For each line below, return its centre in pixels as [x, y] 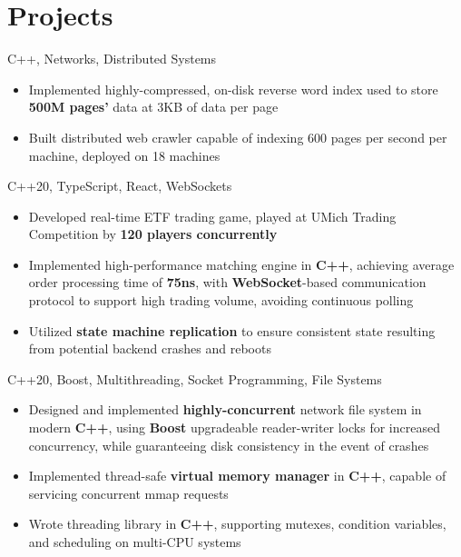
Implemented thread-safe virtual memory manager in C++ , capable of [237, 476]
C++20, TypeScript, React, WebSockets [120, 186]
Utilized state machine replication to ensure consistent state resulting [232, 330]
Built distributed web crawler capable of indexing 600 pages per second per [238, 137]
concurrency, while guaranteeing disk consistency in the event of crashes [229, 445]
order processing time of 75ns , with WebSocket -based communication [227, 282]
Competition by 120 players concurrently [153, 234]
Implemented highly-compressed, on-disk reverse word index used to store [233, 89]
